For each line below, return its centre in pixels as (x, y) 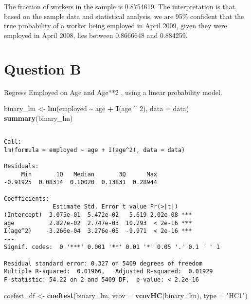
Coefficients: (27, 199)
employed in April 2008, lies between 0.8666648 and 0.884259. (96, 35)
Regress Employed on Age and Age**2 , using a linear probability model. (113, 92)
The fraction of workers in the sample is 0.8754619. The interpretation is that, (120, 6)
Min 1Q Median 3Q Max (89, 174)
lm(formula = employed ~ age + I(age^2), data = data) (95, 150)
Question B (43, 68)
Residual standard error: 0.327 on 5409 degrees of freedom (103, 263)
